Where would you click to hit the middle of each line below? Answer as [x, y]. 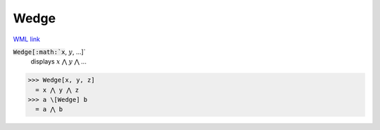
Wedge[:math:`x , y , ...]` [49, 52]
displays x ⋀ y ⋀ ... [59, 62]
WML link [27, 39]
